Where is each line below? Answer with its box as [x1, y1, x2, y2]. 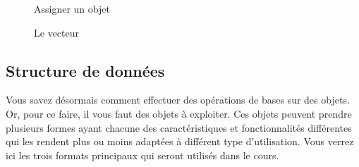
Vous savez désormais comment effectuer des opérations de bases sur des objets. [6, 92, 350, 107]
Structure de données [6, 59, 165, 81]
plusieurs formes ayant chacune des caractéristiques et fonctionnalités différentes [6, 120, 352, 135]
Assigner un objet [34, 1, 110, 16]
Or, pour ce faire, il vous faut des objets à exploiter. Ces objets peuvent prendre [6, 106, 352, 120]
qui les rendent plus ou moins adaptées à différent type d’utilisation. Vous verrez [6, 134, 354, 149]
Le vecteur [34, 25, 79, 39]
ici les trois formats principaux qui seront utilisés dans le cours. [6, 147, 279, 162]
